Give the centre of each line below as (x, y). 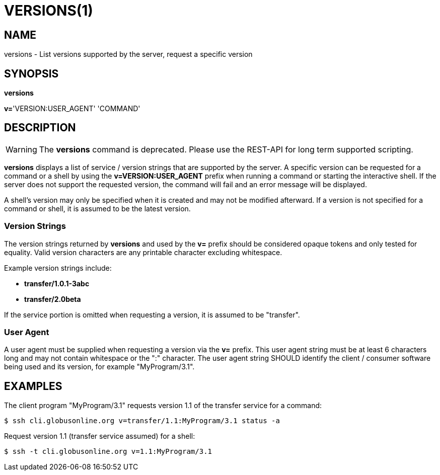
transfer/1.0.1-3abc (57, 283)
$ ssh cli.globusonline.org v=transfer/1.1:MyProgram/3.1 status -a (142, 421)
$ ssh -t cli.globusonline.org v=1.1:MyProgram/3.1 (108, 452)
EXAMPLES (33, 386)
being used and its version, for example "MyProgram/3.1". (99, 367)
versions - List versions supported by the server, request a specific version (128, 54)
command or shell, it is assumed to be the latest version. (97, 208)
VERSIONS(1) (49, 11)
